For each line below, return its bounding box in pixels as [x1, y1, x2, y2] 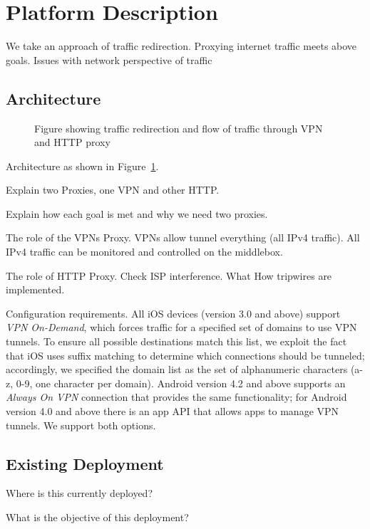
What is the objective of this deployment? [6, 510, 189, 524]
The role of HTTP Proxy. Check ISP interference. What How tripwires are [6, 268, 332, 283]
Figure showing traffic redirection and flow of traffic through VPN [34, 120, 323, 135]
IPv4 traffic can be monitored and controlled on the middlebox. [6, 244, 283, 259]
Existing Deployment [6, 452, 164, 474]
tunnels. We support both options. [6, 417, 156, 432]
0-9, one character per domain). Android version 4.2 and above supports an [16, 375, 346, 390]
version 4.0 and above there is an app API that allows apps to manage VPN [6, 404, 339, 419]
